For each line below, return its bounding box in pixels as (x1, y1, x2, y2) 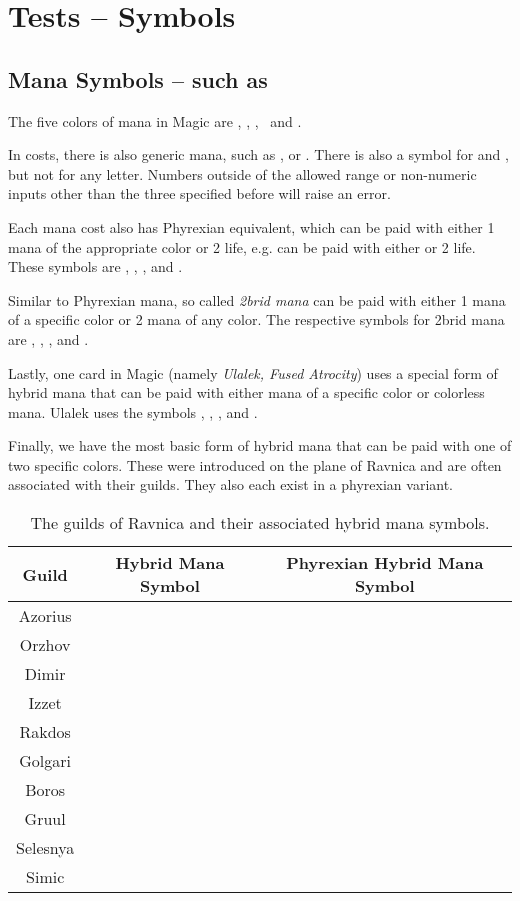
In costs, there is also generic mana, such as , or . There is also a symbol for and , (8, 144, 509, 165)
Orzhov (19, 633, 71, 657)
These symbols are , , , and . (8, 256, 183, 277)
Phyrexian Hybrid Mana (286, 551, 484, 575)
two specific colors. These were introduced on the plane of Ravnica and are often (8, 454, 502, 475)
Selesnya (16, 836, 75, 860)
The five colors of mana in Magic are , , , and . (8, 110, 302, 131)
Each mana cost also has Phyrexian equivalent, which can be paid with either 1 (8, 216, 495, 237)
